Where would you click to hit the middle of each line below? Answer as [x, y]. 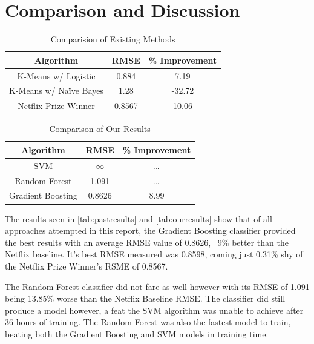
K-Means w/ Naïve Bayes [56, 91]
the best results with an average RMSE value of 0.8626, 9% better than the [147, 242]
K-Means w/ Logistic [56, 75]
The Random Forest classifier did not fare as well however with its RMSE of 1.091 [157, 286]
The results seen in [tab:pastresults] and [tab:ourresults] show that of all [139, 218]
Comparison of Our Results [100, 129]
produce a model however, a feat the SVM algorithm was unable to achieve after [154, 310]
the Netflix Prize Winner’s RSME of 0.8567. [87, 266]
